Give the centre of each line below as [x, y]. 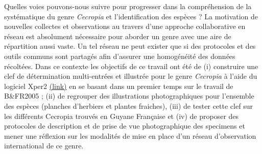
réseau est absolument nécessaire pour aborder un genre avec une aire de [118, 36]
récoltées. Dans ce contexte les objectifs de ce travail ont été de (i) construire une [131, 66]
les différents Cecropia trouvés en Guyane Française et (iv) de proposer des [122, 116]
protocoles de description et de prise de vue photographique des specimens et [125, 126]
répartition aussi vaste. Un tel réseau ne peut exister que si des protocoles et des [130, 46]
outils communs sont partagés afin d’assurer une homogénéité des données [120, 56]
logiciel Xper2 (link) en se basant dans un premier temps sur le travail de [119, 86]
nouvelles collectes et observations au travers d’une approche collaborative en [125, 26]
